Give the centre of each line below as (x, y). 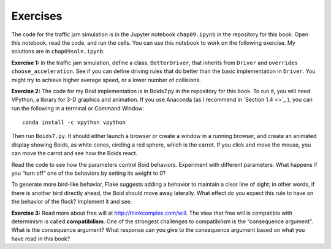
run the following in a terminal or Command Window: (78, 108)
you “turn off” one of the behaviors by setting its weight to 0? (89, 173)
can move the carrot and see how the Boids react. (74, 153)
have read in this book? (41, 239)
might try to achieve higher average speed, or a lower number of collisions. (106, 80)
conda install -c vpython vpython (74, 122)
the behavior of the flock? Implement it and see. (72, 202)
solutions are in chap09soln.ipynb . (58, 52)
